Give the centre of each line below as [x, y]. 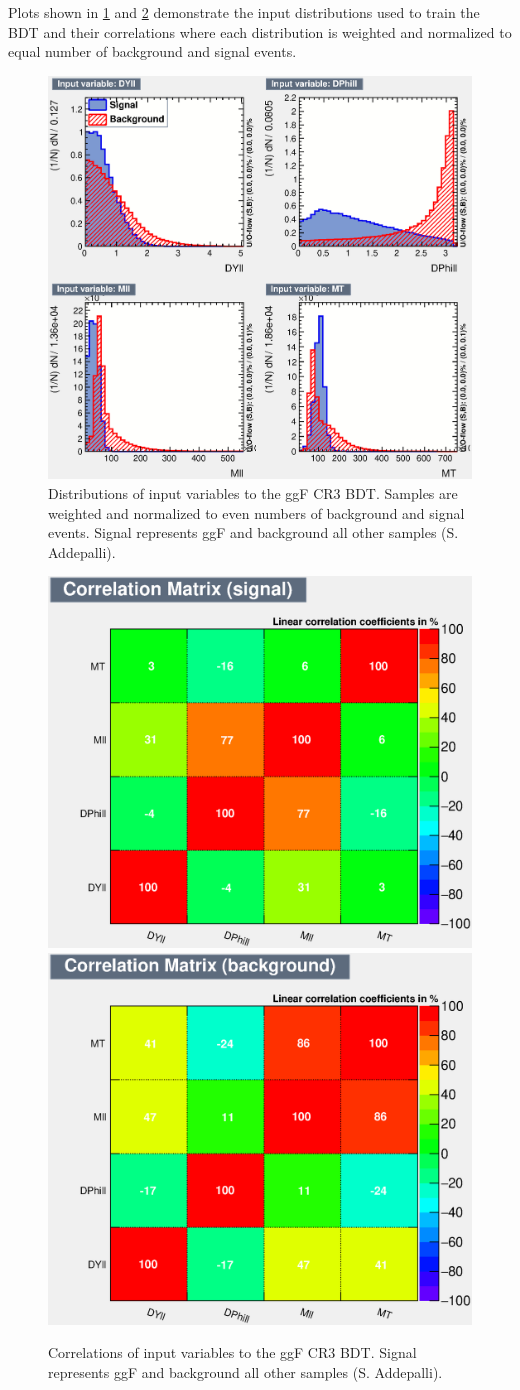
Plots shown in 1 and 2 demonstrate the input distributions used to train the [244, 12]
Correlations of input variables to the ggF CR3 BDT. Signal [232, 1352]
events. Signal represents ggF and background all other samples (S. [253, 532]
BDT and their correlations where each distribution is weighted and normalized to [260, 31]
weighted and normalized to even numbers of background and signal [256, 512]
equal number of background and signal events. [152, 51]
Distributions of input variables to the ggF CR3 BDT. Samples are [253, 493]
